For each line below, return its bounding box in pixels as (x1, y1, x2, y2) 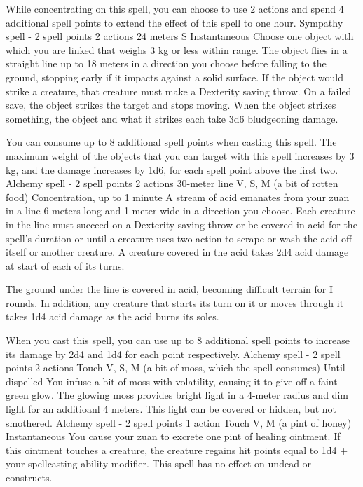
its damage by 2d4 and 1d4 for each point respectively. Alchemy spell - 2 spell (6, 346, 341, 361)
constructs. (6, 470, 53, 484)
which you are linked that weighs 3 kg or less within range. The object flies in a (6, 42, 348, 57)
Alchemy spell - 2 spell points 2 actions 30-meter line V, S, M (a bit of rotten (6, 176, 338, 191)
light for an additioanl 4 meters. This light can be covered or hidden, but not (6, 402, 337, 416)
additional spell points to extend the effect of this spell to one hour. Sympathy (6, 15, 343, 29)
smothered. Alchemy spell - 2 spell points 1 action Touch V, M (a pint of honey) (6, 415, 352, 430)
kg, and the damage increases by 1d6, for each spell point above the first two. (6, 162, 338, 177)
